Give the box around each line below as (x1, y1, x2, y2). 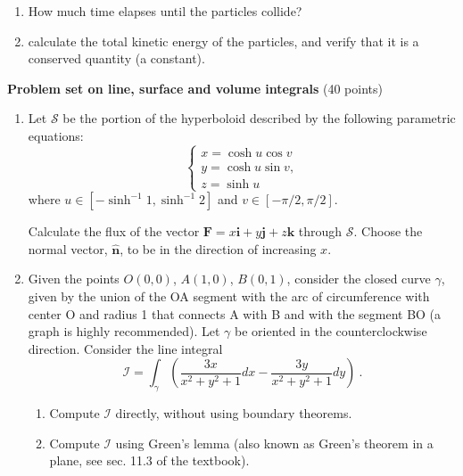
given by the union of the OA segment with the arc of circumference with (28, 286, 430, 305)
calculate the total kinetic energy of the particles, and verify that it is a (28, 31, 419, 50)
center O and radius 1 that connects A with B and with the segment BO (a (28, 304, 442, 323)
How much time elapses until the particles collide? (28, 2, 302, 20)
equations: (28, 126, 84, 144)
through (298, 222, 343, 241)
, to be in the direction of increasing (120, 239, 317, 258)
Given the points (28, 269, 120, 288)
